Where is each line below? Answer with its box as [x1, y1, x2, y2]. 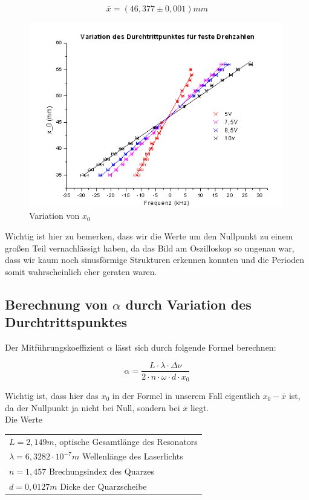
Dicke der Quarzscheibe [60, 480, 147, 493]
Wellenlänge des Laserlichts [82, 450, 183, 463]
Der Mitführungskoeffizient [5, 340, 105, 353]
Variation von [29, 209, 80, 222]
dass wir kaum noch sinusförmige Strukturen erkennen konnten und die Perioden [5, 253, 305, 266]
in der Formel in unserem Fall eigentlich [112, 389, 260, 402]
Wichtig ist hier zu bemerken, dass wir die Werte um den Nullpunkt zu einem [5, 229, 293, 242]
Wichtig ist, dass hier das [5, 389, 99, 402]
